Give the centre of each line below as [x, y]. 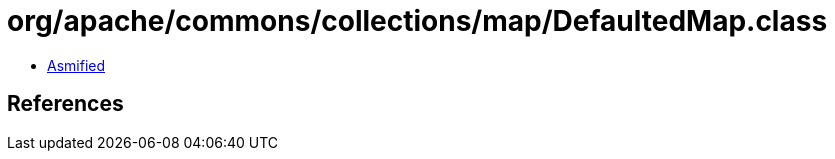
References [65, 104]
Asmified [76, 65]
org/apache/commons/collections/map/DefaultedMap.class [417, 21]
